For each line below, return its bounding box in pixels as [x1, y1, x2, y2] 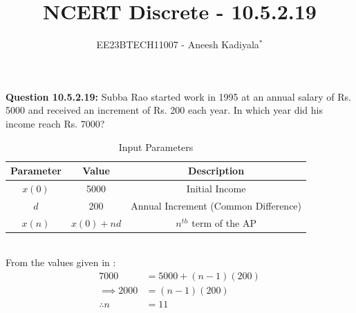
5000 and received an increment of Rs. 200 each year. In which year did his [6, 103, 323, 117]
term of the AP [191, 215, 256, 230]
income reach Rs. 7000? [6, 116, 105, 130]
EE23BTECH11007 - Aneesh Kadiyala [96, 37, 259, 52]
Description [188, 163, 245, 178]
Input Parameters [118, 139, 194, 154]
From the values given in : [6, 255, 116, 270]
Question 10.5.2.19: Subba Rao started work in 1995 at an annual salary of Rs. [6, 89, 351, 103]
